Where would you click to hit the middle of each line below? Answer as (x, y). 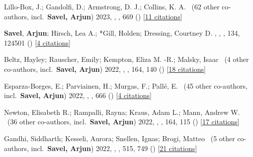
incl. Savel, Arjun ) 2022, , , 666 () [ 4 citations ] (78, 95)
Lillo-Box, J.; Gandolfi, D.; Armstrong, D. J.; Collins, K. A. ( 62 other (112, 6)
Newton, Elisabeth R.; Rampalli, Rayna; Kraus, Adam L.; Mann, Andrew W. (122, 112)
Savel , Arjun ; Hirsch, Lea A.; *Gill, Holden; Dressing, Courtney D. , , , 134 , (122, 33)
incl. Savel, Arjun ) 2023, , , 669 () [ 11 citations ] (107, 16)
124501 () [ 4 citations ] (37, 42)
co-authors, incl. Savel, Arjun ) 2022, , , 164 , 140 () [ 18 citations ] (105, 69)
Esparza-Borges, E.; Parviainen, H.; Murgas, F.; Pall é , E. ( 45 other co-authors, (126, 85)
